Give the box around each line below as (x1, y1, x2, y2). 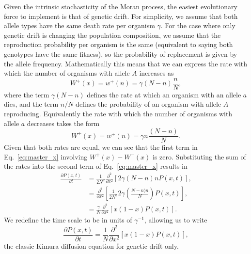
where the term (4, 89, 49, 99)
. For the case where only (160, 20, 235, 31)
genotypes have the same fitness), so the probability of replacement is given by (4, 48, 237, 59)
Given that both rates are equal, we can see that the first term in (4, 142, 198, 152)
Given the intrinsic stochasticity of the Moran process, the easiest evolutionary (4, 1, 237, 11)
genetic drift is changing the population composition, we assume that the (4, 30, 221, 40)
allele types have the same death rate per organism (4, 20, 155, 31)
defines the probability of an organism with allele (76, 99, 221, 109)
